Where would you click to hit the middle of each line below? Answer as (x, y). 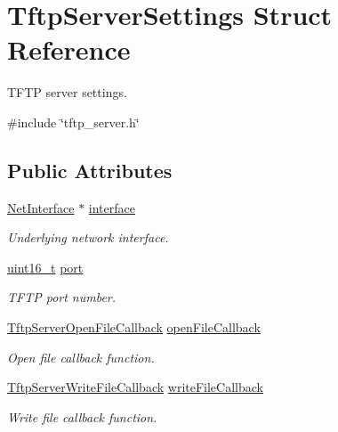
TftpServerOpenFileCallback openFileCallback (134, 327)
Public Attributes (90, 170)
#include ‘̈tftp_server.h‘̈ (73, 122)
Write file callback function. (82, 416)
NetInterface (41, 207)
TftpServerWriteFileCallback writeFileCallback (135, 387)
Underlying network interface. (88, 237)
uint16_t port (45, 267)
